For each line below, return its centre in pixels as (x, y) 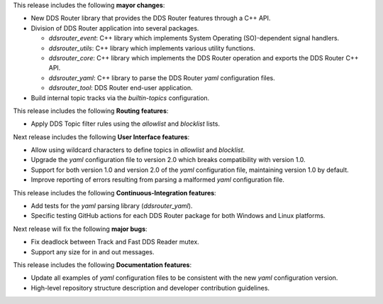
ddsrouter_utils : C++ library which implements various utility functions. (152, 48)
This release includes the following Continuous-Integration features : (115, 192)
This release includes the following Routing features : (91, 111)
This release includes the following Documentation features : (102, 265)
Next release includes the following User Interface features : (101, 137)
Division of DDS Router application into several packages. (115, 28)
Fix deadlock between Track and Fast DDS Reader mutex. (115, 242)
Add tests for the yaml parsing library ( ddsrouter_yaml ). (112, 206)
